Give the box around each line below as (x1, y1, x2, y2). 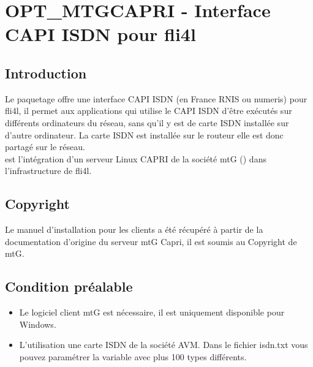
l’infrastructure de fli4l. (5, 164, 92, 177)
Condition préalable (5, 277, 133, 296)
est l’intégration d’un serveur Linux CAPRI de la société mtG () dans (5, 152, 266, 165)
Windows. (19, 317, 56, 330)
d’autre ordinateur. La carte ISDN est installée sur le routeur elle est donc (5, 128, 284, 141)
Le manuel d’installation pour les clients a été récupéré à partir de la (5, 223, 263, 236)
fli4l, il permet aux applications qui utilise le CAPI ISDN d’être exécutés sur (5, 104, 292, 117)
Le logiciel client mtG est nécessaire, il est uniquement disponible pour (19, 306, 285, 319)
